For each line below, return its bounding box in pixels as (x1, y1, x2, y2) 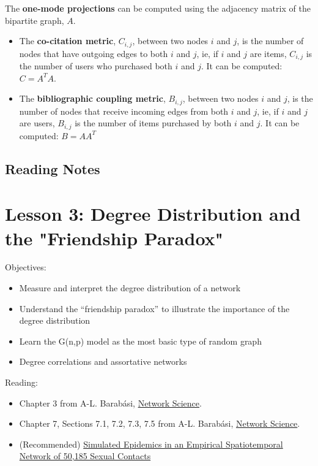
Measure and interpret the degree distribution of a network (19, 281, 241, 294)
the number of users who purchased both (19, 59, 172, 72)
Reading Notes (5, 159, 100, 178)
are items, (250, 47, 287, 59)
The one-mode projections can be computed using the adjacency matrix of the (5, 2, 311, 14)
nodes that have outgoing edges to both (19, 47, 168, 59)
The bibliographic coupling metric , (19, 92, 166, 105)
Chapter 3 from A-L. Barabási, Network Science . (19, 396, 202, 409)
